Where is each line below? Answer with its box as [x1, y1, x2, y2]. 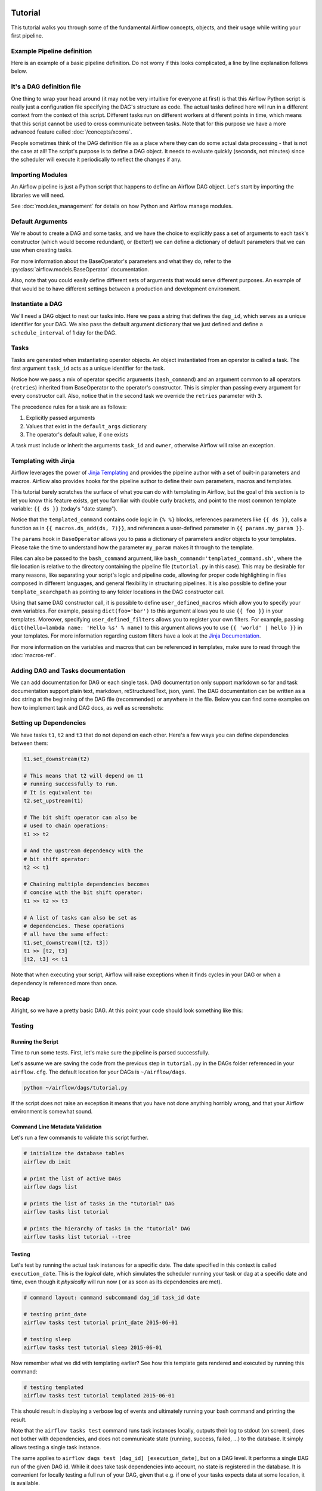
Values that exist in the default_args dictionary [26, 422, 147, 429]
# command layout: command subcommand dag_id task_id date [23, 1294, 200, 1301]
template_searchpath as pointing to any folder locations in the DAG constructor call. [11, 588, 225, 595]
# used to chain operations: [23, 822, 109, 829]
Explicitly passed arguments [26, 414, 95, 422]
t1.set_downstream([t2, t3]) [23, 939, 109, 946]
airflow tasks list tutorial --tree [23, 1233, 131, 1241]
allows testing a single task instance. [11, 1443, 101, 1450]
